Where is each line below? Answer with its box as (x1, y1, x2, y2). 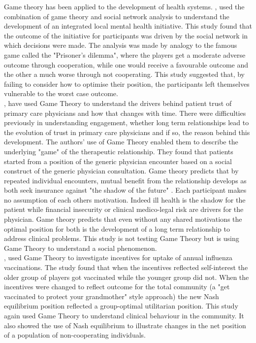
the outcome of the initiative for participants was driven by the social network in (4, 30, 248, 40)
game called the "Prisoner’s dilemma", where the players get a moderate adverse (4, 49, 246, 60)
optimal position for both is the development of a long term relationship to (4, 223, 230, 234)
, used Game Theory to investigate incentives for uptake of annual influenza (4, 252, 232, 263)
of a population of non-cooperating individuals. (4, 330, 146, 340)
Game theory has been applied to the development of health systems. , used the (4, 1, 245, 11)
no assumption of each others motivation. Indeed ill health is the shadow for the (4, 194, 246, 205)
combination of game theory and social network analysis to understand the (4, 11, 229, 21)
